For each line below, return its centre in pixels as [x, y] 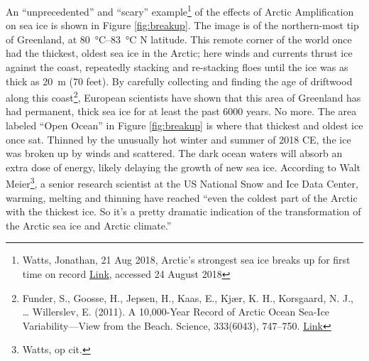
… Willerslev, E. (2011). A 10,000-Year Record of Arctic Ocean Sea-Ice [176, 312]
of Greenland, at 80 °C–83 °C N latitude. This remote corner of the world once [179, 39]
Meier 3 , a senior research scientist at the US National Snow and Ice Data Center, [182, 183]
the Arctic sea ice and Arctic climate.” [89, 225]
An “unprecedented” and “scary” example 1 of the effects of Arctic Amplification [180, 10]
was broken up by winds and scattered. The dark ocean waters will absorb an [174, 153]
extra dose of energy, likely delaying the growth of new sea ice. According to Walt [183, 167]
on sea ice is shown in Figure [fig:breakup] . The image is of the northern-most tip [182, 25]
